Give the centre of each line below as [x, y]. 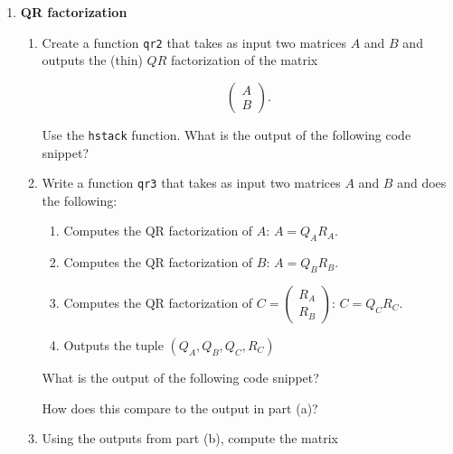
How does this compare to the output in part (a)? [180, 408]
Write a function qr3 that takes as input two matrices [191, 183]
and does [422, 183]
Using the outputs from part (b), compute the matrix [190, 438]
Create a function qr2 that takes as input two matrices [194, 42]
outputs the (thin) [92, 60]
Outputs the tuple [113, 344]
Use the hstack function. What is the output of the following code [226, 134]
